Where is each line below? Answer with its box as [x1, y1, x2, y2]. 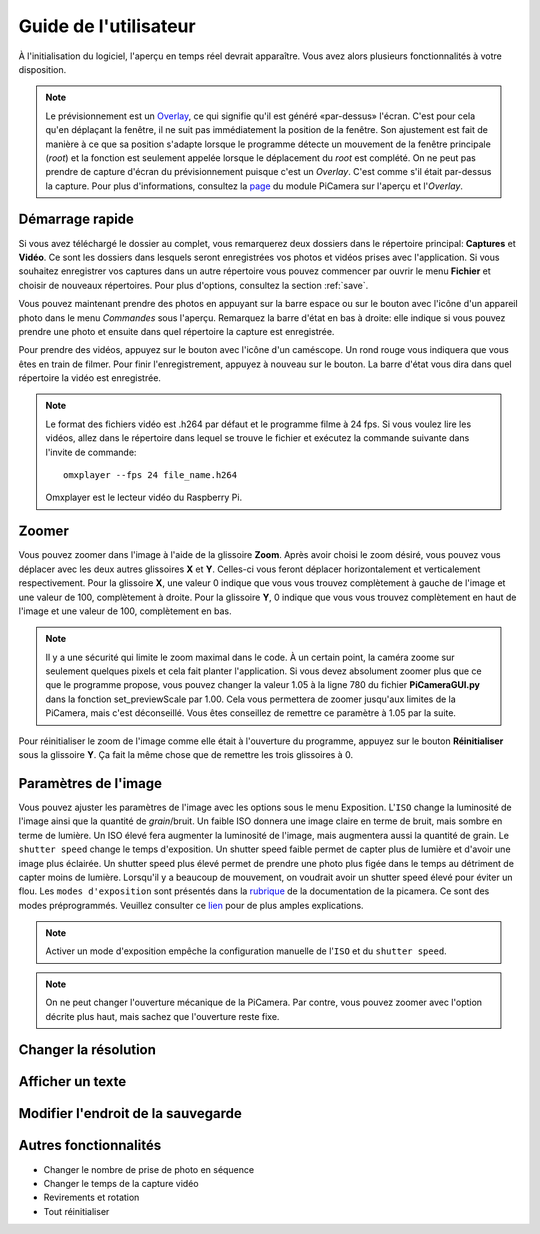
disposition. [18, 63, 67, 75]
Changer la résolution [18, 1041, 157, 1059]
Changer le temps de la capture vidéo [43, 1177, 199, 1189]
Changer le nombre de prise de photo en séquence [43, 1163, 255, 1175]
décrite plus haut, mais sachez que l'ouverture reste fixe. [45, 1010, 280, 1022]
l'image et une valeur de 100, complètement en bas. [18, 605, 232, 617]
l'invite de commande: [45, 446, 137, 458]
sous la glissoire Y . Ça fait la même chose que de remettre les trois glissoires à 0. [18, 749, 354, 761]
